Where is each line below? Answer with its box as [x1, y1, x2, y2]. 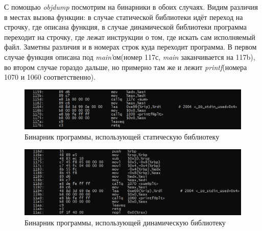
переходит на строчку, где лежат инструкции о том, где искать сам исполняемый [4, 31, 255, 42]
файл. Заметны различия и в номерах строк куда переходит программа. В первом [4, 41, 257, 52]
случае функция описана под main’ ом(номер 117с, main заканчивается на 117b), [4, 51, 255, 62]
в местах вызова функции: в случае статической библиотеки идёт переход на [4, 11, 243, 22]
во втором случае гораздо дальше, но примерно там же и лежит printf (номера [4, 61, 247, 72]
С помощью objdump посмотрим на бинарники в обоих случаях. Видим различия [4, 2, 258, 12]
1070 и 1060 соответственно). [4, 72, 96, 82]
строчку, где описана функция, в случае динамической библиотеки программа [4, 21, 247, 32]
